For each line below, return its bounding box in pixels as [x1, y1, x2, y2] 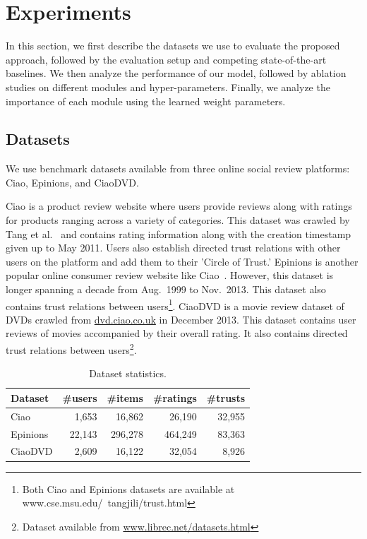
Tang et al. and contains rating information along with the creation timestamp [6, 226, 351, 241]
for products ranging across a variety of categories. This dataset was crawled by [6, 213, 350, 227]
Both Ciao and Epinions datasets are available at [22, 481, 235, 496]
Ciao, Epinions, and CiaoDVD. [6, 174, 139, 189]
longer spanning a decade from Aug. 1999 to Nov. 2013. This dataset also [6, 282, 326, 297]
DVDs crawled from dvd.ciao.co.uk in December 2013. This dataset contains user [6, 312, 356, 326]
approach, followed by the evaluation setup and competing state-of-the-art [6, 52, 327, 66]
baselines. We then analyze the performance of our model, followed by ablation [6, 66, 347, 81]
